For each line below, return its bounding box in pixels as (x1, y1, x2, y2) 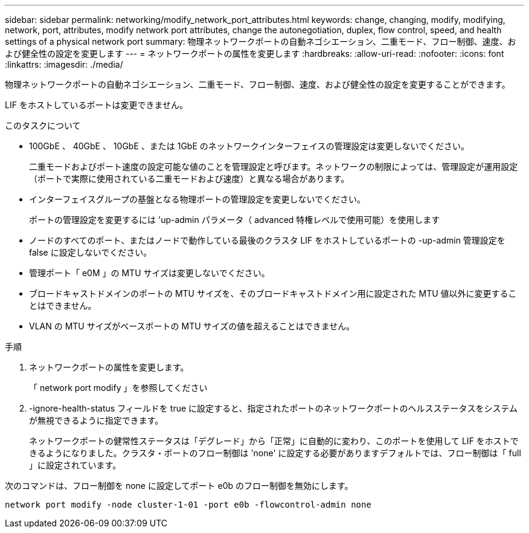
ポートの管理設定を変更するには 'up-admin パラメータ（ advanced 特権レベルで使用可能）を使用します (29, 215, 440, 225)
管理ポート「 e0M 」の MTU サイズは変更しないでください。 (29, 268, 270, 278)
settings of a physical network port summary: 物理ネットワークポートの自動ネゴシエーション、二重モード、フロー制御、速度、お (5, 36, 516, 47)
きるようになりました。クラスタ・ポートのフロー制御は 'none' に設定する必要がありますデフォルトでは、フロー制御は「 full (29, 448, 521, 458)
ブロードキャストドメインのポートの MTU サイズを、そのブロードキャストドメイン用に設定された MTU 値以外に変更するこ (29, 288, 517, 299)
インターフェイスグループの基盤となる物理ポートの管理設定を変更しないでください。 (29, 194, 366, 204)
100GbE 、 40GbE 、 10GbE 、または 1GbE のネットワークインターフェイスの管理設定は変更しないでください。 (29, 141, 470, 151)
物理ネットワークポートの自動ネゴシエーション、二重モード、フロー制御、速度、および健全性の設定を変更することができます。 (5, 79, 510, 89)
